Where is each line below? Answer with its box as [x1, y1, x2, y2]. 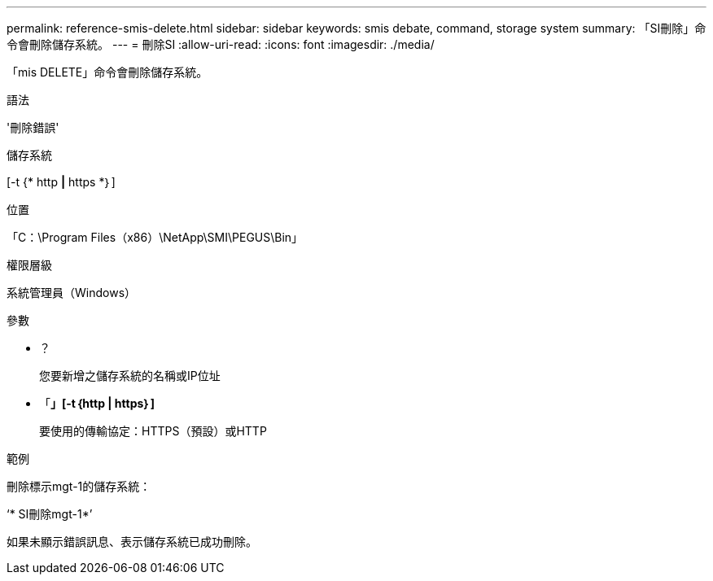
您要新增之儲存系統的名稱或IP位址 [39, 369, 221, 382]
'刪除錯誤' [7, 120, 59, 134]
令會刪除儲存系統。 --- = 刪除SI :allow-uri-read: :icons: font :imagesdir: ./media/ [7, 37, 435, 51]
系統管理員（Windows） [7, 286, 137, 299]
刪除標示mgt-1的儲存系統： [7, 479, 151, 493]
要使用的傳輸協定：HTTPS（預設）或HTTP [39, 424, 267, 438]
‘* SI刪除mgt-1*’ [7, 507, 93, 521]
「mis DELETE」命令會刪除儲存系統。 [7, 65, 208, 79]
